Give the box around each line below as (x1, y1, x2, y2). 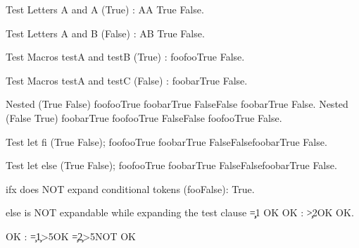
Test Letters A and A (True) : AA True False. (6, 2, 204, 16)
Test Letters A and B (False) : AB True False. (6, 25, 205, 40)
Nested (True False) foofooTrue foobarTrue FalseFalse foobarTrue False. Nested (6, 97, 348, 111)
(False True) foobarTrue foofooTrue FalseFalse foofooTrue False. (6, 110, 282, 125)
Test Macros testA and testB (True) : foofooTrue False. (6, 49, 245, 64)
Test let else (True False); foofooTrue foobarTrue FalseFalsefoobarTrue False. (6, 158, 337, 173)
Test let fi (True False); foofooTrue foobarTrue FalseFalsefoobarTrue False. (6, 134, 327, 149)
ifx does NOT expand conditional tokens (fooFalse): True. (6, 181, 255, 196)
